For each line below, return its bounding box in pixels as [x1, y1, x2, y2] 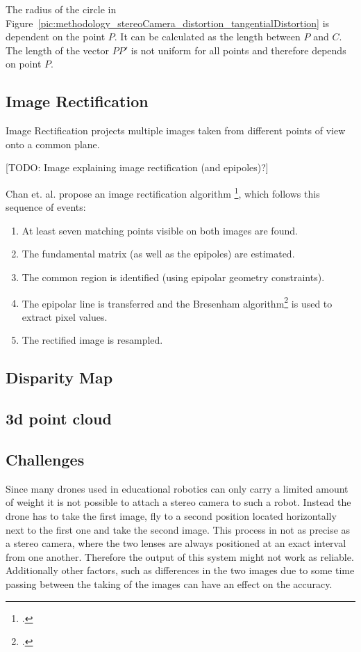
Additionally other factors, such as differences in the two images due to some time [6, 563, 355, 578]
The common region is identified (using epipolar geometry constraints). [22, 269, 325, 284]
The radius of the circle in [6, 2, 117, 16]
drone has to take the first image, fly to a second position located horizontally [6, 508, 337, 523]
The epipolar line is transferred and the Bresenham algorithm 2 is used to [22, 294, 333, 310]
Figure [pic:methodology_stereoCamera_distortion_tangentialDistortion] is [6, 15, 330, 30]
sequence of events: [6, 200, 86, 214]
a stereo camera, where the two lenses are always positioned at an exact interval [6, 536, 346, 550]
